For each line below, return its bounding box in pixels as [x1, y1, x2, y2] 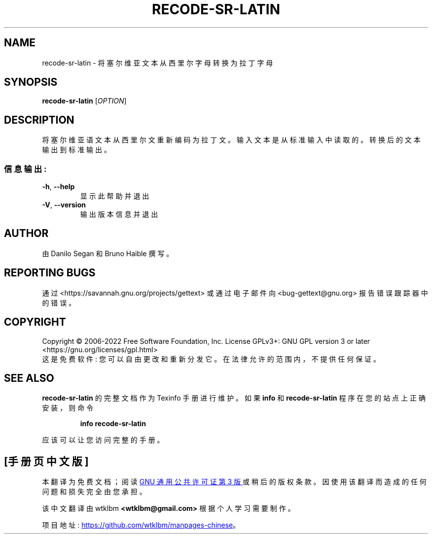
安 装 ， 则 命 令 [42, 403, 94, 412]
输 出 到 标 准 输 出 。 [42, 145, 111, 154]
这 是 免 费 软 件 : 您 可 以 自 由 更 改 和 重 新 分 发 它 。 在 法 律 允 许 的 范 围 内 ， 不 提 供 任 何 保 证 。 [42, 354, 381, 363]
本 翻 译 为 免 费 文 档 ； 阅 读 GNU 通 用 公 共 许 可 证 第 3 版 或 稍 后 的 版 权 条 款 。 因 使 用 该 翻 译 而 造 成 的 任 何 [42, 477, 427, 486]
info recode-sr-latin [80, 419, 146, 428]
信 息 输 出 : [4, 164, 47, 174]
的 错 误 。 [42, 298, 76, 307]
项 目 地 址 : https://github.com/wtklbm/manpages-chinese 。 [42, 521, 240, 530]
